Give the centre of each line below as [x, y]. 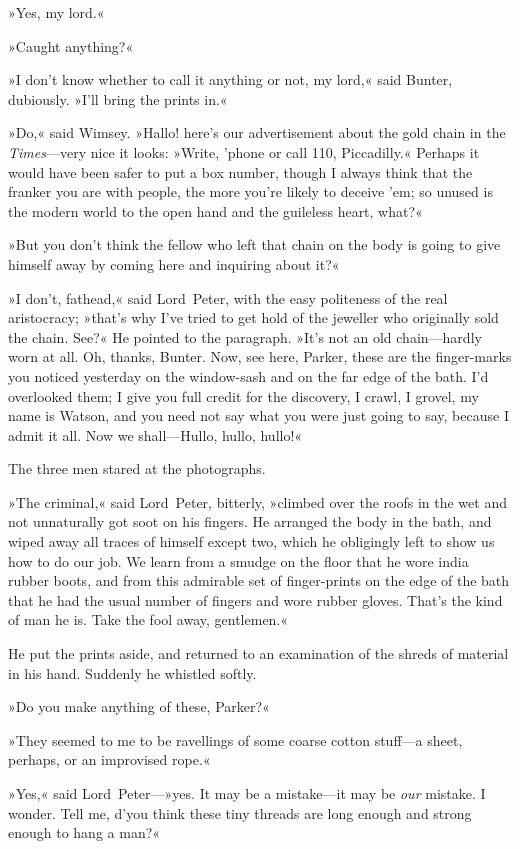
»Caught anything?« [71, 45]
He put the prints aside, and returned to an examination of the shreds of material [258, 653]
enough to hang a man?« [84, 832]
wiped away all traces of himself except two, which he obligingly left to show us [251, 541]
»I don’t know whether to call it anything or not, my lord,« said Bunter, [230, 79]
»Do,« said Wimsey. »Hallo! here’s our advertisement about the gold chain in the [257, 132]
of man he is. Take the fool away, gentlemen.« [148, 619]
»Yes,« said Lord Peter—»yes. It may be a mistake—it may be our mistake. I [247, 793]
